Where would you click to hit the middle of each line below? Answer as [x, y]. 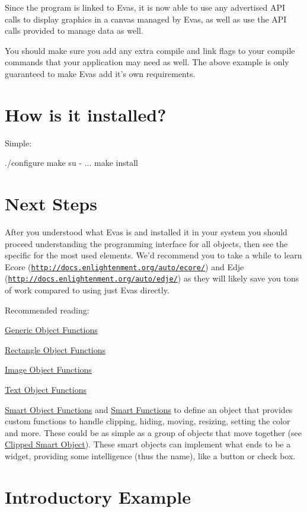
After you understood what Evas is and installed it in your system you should [146, 232]
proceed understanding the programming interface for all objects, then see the [146, 243]
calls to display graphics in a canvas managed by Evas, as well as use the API [146, 19]
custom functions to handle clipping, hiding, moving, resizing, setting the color [148, 421]
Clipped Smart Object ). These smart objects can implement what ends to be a [148, 444]
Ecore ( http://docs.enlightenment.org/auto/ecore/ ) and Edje [124, 266]
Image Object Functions [48, 369]
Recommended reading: [47, 310]
